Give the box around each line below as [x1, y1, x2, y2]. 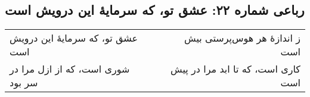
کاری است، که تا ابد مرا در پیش [170, 62, 300, 76]
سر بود [10, 76, 38, 90]
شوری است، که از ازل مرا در [10, 62, 130, 76]
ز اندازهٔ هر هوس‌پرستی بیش [184, 31, 300, 45]
